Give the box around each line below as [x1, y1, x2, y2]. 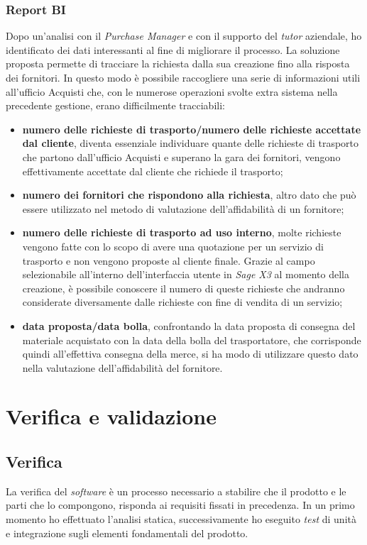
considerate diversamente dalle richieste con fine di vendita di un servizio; [22, 294, 343, 309]
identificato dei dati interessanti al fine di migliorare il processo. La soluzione [6, 42, 340, 57]
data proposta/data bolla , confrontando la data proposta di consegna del [22, 318, 356, 333]
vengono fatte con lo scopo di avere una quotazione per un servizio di [22, 238, 324, 253]
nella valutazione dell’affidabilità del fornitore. [22, 360, 223, 375]
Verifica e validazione [6, 402, 217, 431]
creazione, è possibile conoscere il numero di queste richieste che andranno [22, 280, 345, 295]
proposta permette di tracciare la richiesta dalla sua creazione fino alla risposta [6, 56, 350, 71]
